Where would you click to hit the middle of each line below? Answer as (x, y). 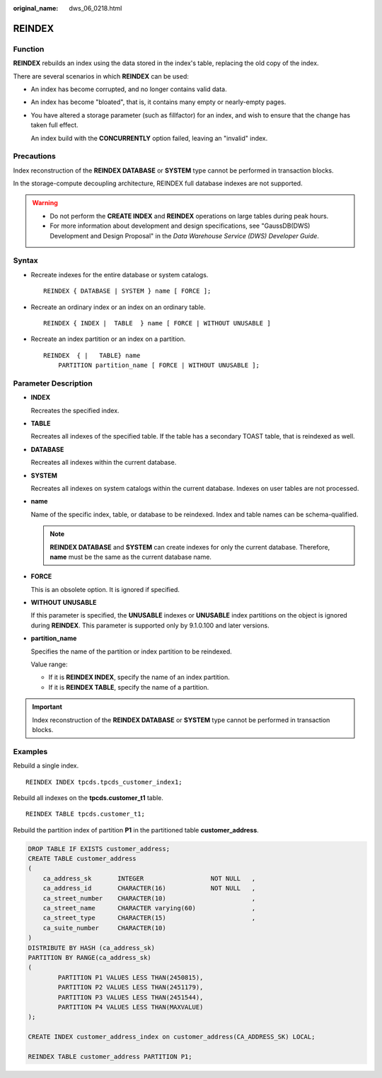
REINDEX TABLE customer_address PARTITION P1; (110, 1056)
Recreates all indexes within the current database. (104, 463)
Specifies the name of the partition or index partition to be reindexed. (132, 651)
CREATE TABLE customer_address (82, 859)
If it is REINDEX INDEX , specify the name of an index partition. (139, 677)
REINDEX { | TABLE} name (92, 355)
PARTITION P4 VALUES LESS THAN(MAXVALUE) (131, 1007)
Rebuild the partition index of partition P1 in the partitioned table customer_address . (136, 830)
